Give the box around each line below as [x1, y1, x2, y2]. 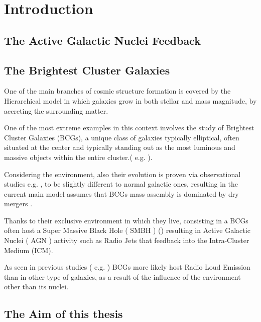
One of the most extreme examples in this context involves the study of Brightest [4, 122, 254, 133]
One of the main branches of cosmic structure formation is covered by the [4, 86, 231, 96]
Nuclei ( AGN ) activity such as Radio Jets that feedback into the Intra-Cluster [4, 235, 249, 246]
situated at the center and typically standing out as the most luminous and [4, 142, 235, 152]
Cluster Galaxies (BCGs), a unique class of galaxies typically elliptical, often [4, 132, 239, 142]
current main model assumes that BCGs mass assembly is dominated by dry [4, 188, 239, 199]
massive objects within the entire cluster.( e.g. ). [4, 151, 153, 162]
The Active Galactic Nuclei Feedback [4, 32, 201, 48]
